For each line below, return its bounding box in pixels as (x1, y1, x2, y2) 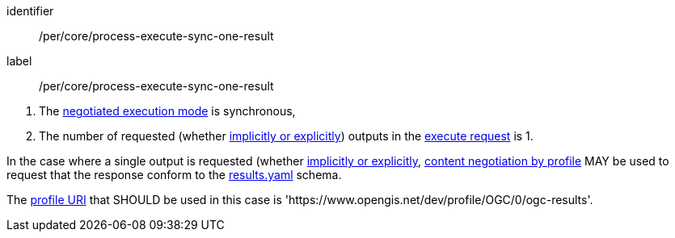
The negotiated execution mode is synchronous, (39, 104, 296, 118)
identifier (6, 4, 54, 18)
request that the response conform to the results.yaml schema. (6, 168, 342, 182)
